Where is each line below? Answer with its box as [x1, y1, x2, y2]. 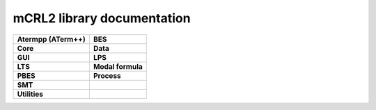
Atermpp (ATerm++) [17, 34, 86, 44]
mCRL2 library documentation [13, 10, 191, 26]
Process [93, 70, 121, 80]
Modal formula [93, 61, 143, 71]
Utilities [17, 89, 43, 99]
